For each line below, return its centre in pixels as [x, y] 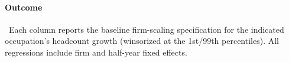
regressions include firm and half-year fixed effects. [96, 52]
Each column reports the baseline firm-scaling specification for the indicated [146, 29]
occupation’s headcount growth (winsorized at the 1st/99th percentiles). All [142, 41]
